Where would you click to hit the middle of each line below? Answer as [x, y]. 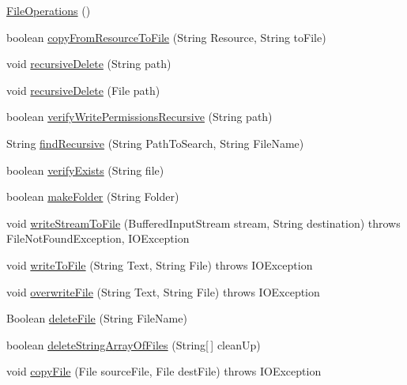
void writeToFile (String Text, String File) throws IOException [160, 264]
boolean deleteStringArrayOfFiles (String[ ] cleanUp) [134, 344]
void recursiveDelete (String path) [89, 64]
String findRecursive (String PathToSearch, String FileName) [155, 143]
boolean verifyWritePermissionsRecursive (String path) [139, 117]
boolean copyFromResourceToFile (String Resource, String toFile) [166, 37]
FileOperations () [49, 10]
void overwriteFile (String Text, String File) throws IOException [163, 291]
